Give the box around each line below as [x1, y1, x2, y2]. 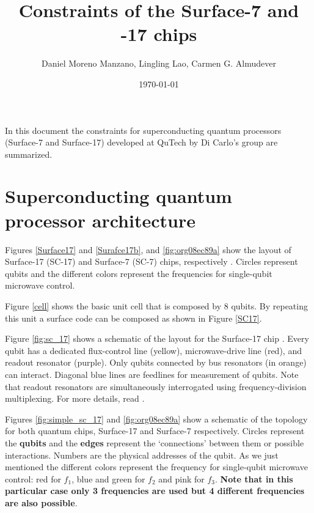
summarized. [5, 147, 53, 160]
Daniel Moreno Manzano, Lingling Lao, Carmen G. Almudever [42, 57, 276, 70]
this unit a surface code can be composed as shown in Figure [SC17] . [5, 311, 262, 324]
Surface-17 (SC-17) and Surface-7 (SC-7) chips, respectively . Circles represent [5, 255, 298, 268]
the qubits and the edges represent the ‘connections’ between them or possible [5, 436, 304, 449]
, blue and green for [71, 472, 145, 485]
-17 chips [120, 21, 197, 46]
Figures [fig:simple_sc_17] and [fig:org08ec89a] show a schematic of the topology [5, 412, 308, 425]
